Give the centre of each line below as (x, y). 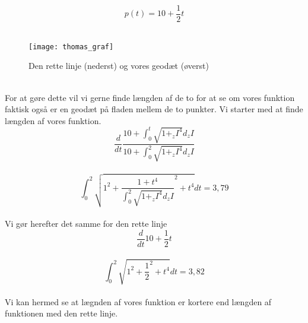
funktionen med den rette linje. (61, 313)
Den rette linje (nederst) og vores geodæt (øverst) (119, 66)
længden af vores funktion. (53, 120)
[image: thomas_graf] (71, 47)
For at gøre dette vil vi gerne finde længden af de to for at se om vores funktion (150, 97)
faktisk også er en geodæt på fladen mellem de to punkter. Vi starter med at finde (154, 109)
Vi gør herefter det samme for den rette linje (86, 224)
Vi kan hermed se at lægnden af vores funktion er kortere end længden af (138, 301)
